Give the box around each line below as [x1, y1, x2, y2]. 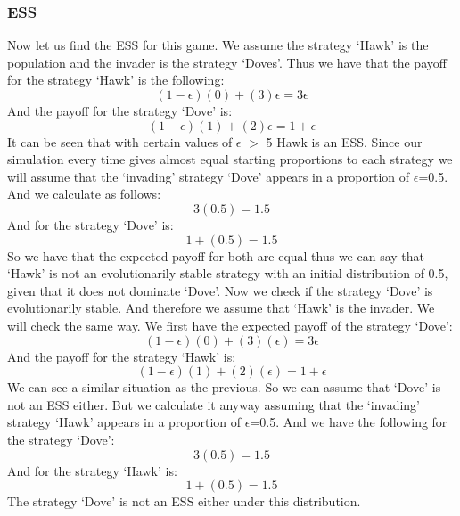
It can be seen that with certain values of [7, 132, 233, 151]
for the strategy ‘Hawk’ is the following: [7, 70, 225, 89]
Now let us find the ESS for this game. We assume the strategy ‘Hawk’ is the [7, 36, 429, 54]
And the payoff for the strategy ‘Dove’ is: [7, 102, 233, 119]
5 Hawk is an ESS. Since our [266, 132, 423, 151]
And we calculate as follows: [7, 184, 161, 203]
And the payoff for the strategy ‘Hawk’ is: [7, 347, 236, 365]
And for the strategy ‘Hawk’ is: [7, 461, 177, 479]
